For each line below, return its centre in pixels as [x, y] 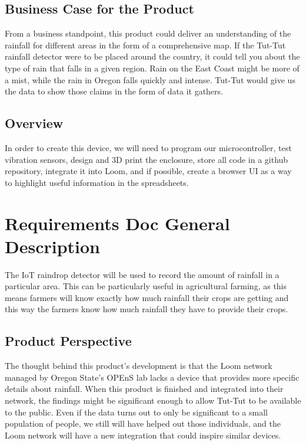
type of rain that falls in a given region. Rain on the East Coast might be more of [152, 68]
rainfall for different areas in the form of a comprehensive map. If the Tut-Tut [145, 45]
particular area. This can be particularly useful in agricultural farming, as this [146, 286]
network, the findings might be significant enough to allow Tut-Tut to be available [153, 400]
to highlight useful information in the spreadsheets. [97, 182]
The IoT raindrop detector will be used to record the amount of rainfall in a [142, 274]
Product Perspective [68, 341]
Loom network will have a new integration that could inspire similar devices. [143, 435]
